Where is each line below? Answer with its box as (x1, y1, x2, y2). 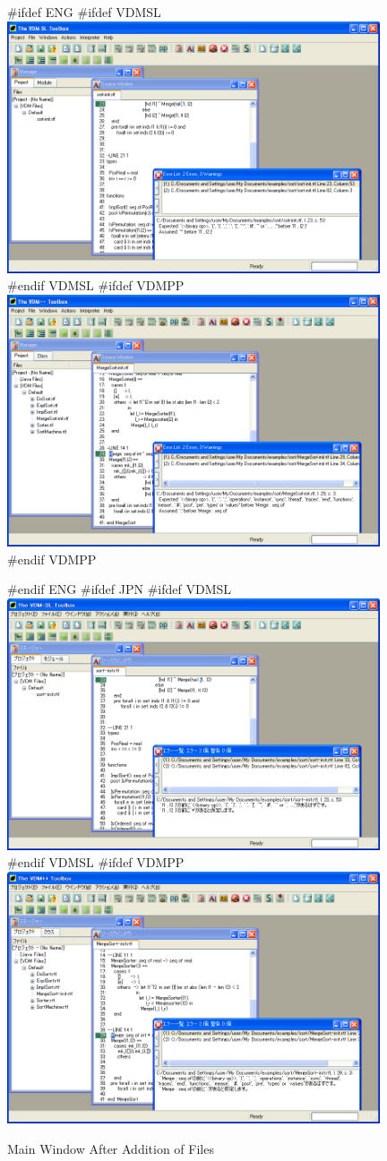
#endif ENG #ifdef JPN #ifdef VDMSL (7, 580, 231, 598)
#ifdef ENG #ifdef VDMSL (7, 3, 161, 21)
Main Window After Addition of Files (7, 1139, 214, 1157)
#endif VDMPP (7, 549, 97, 568)
